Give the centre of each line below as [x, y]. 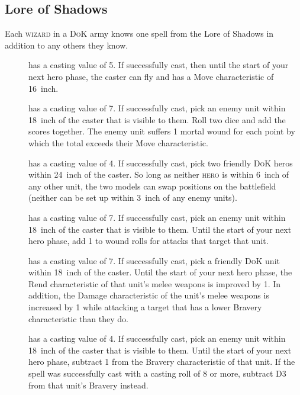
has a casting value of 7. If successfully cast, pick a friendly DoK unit [154, 260]
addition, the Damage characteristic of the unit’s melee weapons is [149, 295]
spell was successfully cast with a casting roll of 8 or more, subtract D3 [157, 373]
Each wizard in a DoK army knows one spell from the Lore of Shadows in [139, 33]
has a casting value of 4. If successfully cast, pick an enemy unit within [157, 338]
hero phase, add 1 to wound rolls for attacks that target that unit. [149, 241]
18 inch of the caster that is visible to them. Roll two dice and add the [157, 119]
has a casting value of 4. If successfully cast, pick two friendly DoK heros [161, 163]
